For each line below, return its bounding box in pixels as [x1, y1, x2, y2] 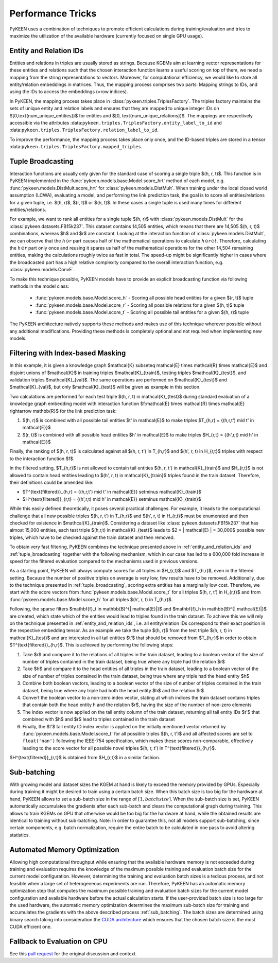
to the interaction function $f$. [9, 456, 75, 462]
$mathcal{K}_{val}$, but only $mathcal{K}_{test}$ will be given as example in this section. [9, 384, 201, 390]
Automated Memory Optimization [9, 845, 119, 854]
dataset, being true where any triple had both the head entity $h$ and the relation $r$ [22, 687, 204, 693]
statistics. [9, 832, 30, 838]
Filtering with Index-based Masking [9, 349, 126, 358]
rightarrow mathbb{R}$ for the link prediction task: [9, 408, 117, 414]
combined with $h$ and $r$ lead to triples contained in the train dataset [22, 716, 175, 723]
